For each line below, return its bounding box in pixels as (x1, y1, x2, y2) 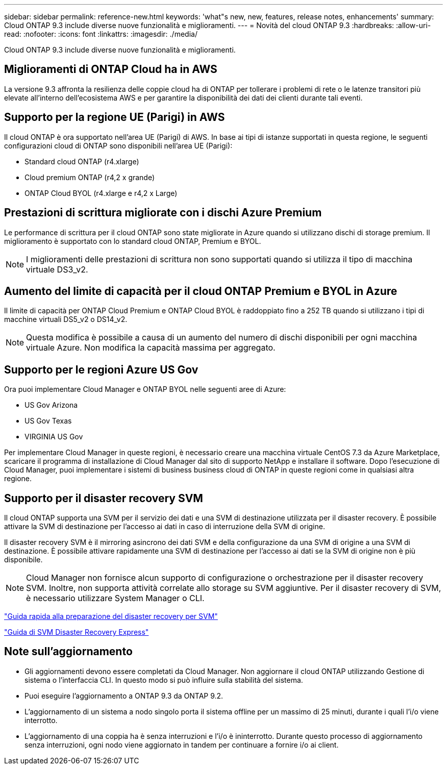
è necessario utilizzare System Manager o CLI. (26, 593, 205, 604)
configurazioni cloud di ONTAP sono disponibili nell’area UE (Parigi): (4, 141, 233, 150)
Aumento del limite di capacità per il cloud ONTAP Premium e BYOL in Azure (4, 284, 398, 297)
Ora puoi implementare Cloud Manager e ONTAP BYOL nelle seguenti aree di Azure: (4, 385, 286, 394)
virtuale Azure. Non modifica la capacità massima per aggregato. (26, 342, 276, 353)
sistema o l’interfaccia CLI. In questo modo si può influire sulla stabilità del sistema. (24, 675, 303, 684)
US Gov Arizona (24, 401, 78, 410)
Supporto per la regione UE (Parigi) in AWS (4, 111, 225, 124)
